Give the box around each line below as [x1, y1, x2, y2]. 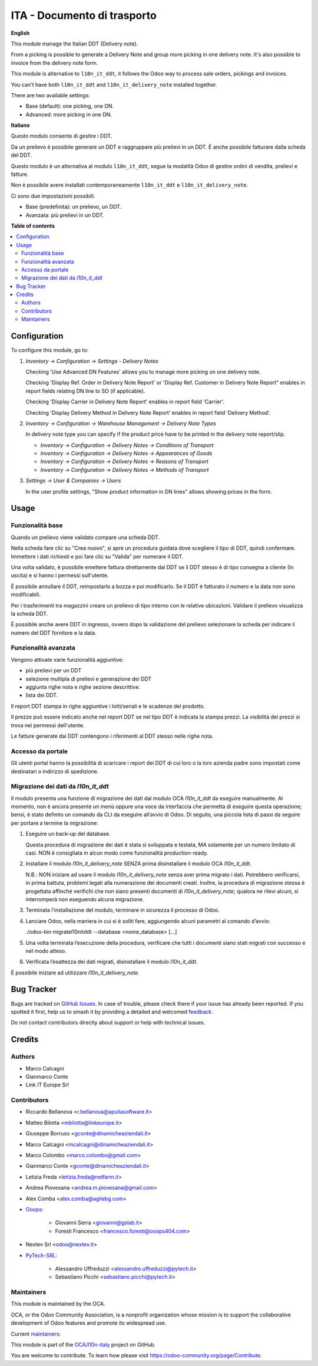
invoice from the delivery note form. [11, 59, 98, 66]
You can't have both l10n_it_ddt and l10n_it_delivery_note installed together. [11, 81, 217, 88]
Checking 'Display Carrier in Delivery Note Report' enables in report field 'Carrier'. [25, 398, 225, 405]
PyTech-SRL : [25, 1252, 58, 1259]
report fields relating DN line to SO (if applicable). [25, 387, 145, 395]
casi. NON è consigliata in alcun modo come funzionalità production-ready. [25, 849, 208, 856]
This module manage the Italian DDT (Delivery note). [11, 40, 138, 47]
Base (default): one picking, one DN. [25, 103, 114, 110]
